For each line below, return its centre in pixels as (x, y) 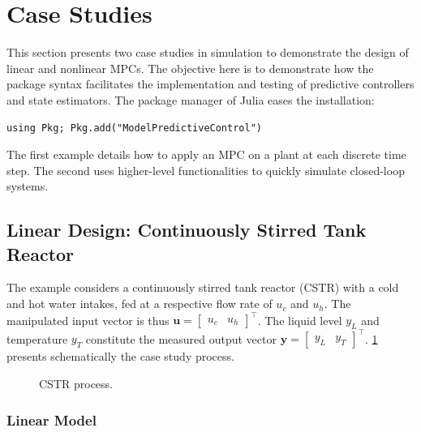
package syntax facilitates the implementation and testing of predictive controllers (210, 84)
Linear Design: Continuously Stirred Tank (187, 230)
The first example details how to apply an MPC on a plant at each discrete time (206, 154)
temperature (37, 338)
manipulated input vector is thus (88, 320)
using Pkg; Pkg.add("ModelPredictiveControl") (134, 128)
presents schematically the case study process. (120, 356)
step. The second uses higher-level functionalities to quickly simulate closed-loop (206, 170)
